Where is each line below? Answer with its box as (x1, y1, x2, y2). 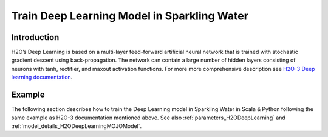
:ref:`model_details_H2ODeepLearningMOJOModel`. (11, 122, 142, 130)
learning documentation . (11, 73, 73, 81)
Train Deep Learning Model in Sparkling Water (11, 9, 249, 22)
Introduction (11, 32, 60, 42)
